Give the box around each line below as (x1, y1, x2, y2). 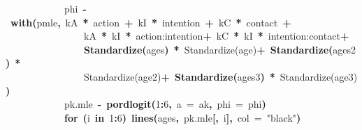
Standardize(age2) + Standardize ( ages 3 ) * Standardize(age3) (84, 69, 358, 83)
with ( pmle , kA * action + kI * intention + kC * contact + (10, 15, 291, 29)
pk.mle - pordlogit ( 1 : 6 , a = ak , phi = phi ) (64, 97, 266, 111)
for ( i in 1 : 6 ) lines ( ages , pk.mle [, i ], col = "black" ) (64, 110, 301, 124)
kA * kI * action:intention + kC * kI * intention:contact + (84, 29, 349, 43)
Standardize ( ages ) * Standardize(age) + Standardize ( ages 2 (84, 42, 356, 56)
